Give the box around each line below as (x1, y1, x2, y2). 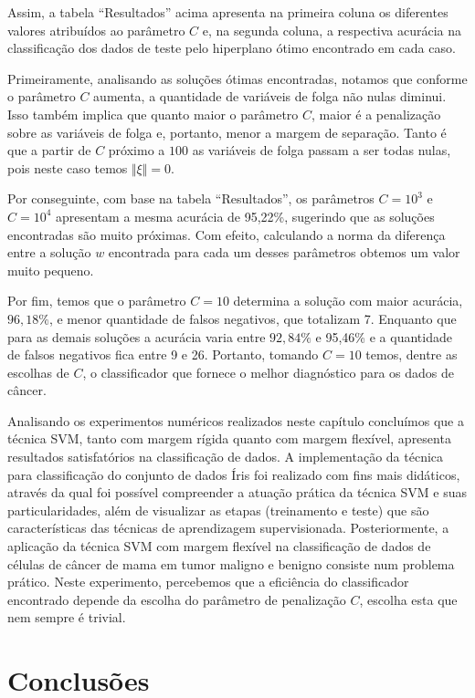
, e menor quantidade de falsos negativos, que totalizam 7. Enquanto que (48, 308, 457, 328)
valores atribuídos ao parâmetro (7, 20, 185, 39)
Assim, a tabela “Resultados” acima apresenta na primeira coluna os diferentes (7, 3, 449, 21)
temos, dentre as (365, 345, 458, 364)
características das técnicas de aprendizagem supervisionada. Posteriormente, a (7, 518, 449, 537)
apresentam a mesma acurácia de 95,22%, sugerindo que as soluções (56, 206, 435, 225)
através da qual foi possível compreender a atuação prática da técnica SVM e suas (7, 483, 467, 502)
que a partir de (7, 141, 91, 160)
